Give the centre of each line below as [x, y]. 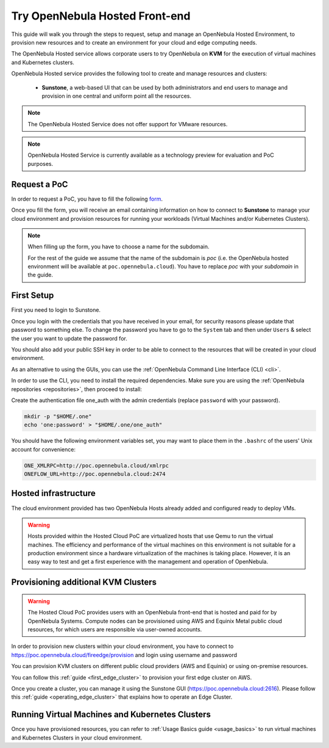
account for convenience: [44, 449]
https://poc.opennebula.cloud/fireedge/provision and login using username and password [124, 655]
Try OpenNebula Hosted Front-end [101, 16]
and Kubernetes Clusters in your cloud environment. [77, 738]
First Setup [33, 296]
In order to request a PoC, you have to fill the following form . [87, 199]
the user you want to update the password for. [69, 338]
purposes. [41, 164]
